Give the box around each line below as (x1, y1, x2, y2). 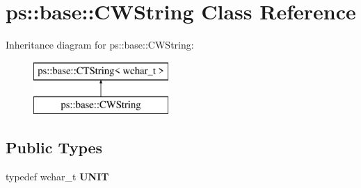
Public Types (6, 137, 103, 158)
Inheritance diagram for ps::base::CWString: (6, 37, 194, 52)
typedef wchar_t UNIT (6, 169, 109, 184)
